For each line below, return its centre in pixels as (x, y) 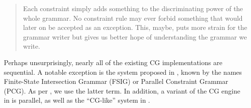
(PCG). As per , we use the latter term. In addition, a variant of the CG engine (122, 90)
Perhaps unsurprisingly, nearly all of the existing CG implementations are (113, 62)
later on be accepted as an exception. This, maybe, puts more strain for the (135, 27)
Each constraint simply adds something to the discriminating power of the (133, 8)
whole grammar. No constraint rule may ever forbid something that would (133, 18)
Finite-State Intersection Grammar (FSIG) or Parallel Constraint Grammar (116, 81)
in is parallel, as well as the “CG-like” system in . (77, 100)
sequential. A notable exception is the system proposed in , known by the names (123, 72)
